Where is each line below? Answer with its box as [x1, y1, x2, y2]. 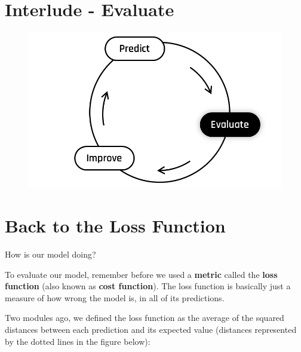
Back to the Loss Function [5, 213, 226, 238]
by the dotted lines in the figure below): [5, 335, 150, 347]
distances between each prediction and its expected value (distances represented [5, 323, 297, 336]
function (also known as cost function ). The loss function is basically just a [5, 280, 291, 292]
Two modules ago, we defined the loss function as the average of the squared [5, 311, 284, 324]
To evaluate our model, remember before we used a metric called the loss [5, 268, 278, 280]
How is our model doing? [5, 248, 96, 261]
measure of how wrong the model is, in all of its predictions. [5, 291, 225, 304]
